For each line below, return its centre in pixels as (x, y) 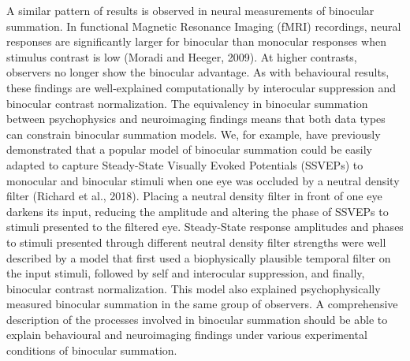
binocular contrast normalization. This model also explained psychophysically (194, 288)
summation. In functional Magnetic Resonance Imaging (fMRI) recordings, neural (204, 26)
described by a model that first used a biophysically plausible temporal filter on (199, 257)
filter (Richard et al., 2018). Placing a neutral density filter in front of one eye (194, 196)
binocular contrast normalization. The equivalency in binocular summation (187, 103)
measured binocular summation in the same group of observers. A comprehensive (202, 304)
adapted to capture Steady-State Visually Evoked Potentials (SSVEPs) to (185, 164)
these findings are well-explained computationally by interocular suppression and (201, 87)
